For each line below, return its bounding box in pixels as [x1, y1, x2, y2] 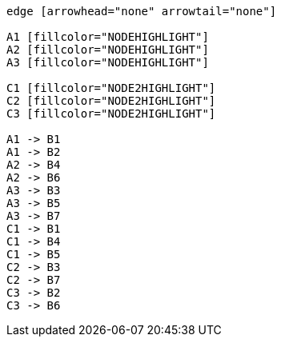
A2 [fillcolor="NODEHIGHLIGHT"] [6, 43, 209, 56]
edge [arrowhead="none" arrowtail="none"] [6, 5, 277, 18]
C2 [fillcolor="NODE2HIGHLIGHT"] [6, 94, 216, 107]
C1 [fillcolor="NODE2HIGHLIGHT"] [6, 82, 216, 94]
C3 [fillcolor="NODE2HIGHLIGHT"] [6, 107, 216, 120]
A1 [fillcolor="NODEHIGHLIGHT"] [6, 30, 209, 43]
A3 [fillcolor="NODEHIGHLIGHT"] [6, 56, 209, 69]
